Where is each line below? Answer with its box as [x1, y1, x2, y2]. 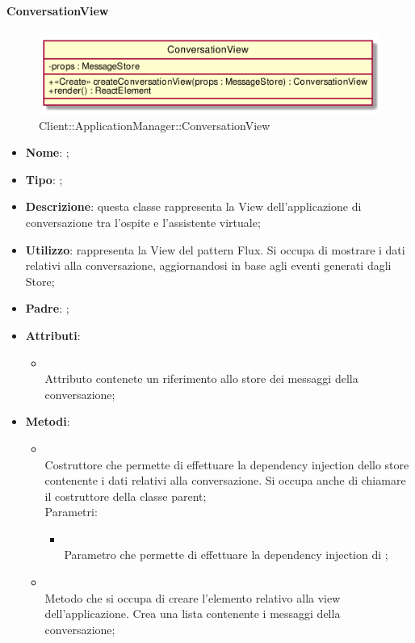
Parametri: [44, 503, 98, 520]
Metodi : [25, 413, 70, 430]
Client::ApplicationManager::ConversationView [39, 116, 270, 133]
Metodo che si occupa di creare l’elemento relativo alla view [44, 589, 341, 606]
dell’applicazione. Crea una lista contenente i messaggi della [44, 605, 341, 622]
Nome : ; [25, 144, 69, 161]
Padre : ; [25, 300, 69, 317]
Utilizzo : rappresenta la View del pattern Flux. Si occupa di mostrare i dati [25, 241, 405, 258]
